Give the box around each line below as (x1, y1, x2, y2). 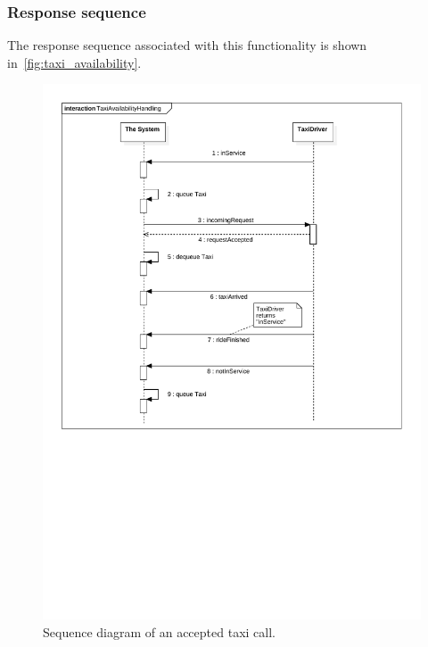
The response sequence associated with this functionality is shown (7, 36, 367, 54)
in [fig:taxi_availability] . (7, 53, 142, 71)
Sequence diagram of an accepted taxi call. (43, 622, 276, 641)
